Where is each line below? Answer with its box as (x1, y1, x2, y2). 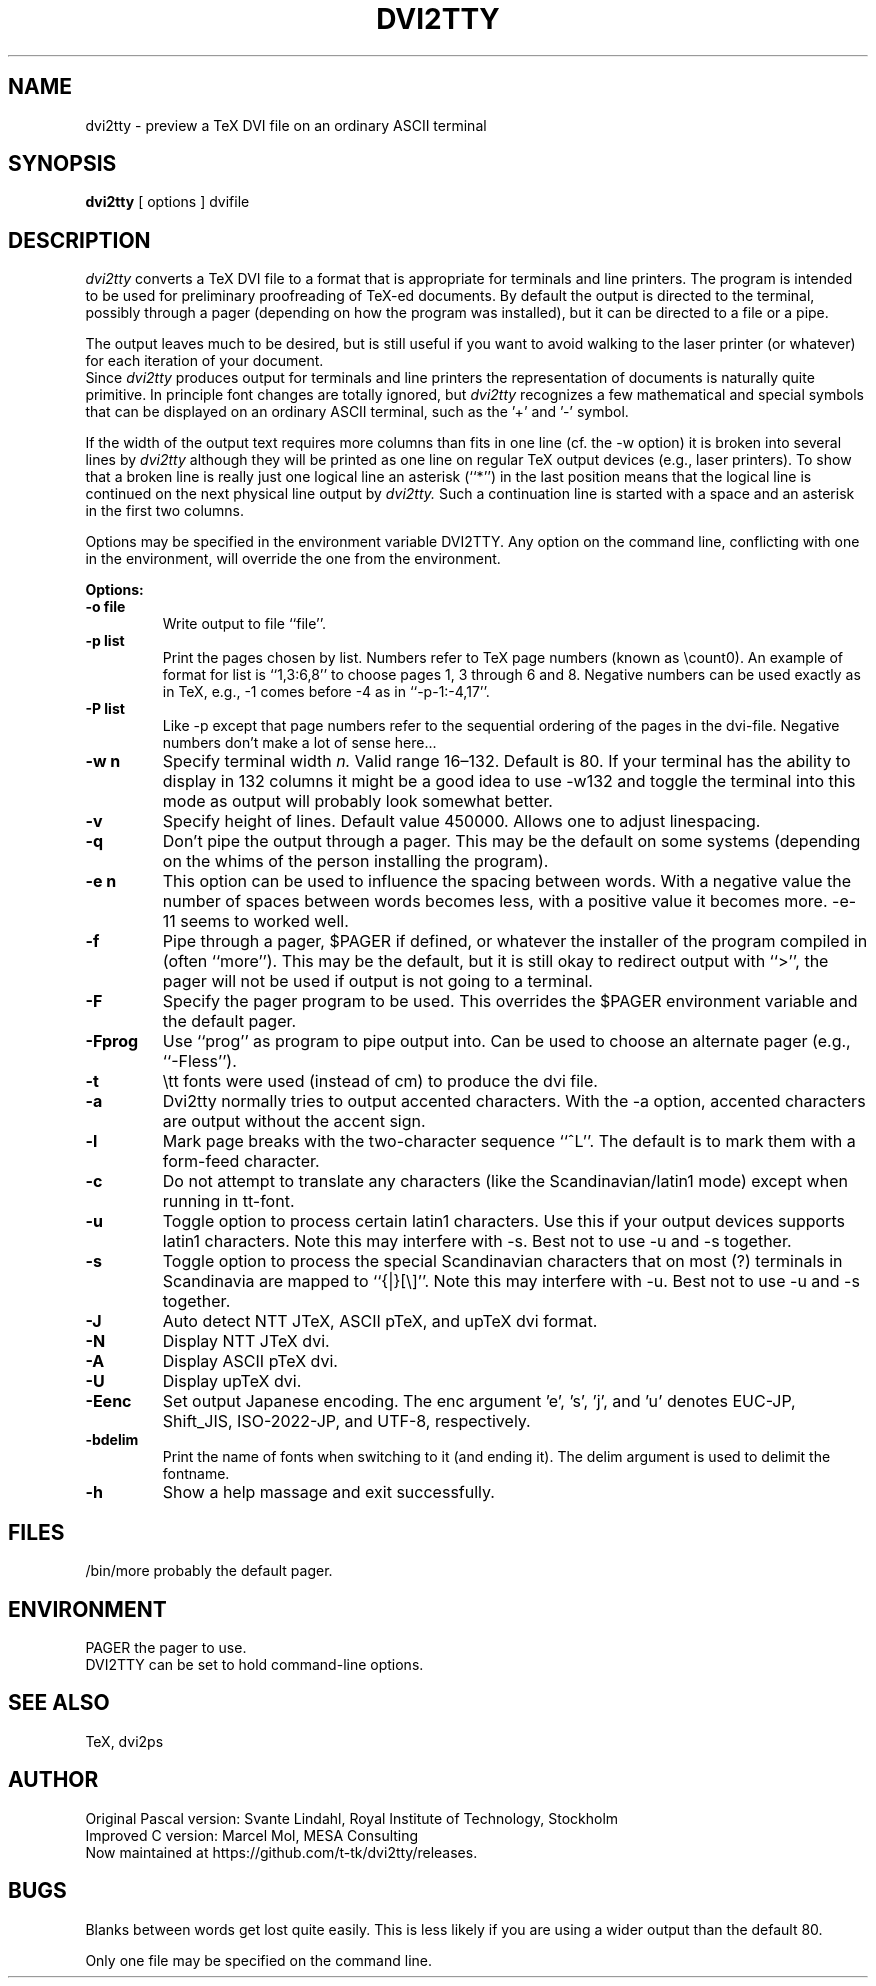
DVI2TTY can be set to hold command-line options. (85, 1655, 424, 1673)
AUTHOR (8, 1767, 99, 1793)
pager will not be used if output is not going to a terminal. (162, 971, 593, 992)
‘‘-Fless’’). (162, 1051, 237, 1072)
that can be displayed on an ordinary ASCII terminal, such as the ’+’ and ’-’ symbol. (85, 403, 629, 421)
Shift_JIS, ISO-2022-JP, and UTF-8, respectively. (162, 1411, 531, 1432)
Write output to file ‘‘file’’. (162, 615, 326, 633)
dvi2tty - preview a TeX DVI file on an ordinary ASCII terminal (85, 116, 487, 134)
